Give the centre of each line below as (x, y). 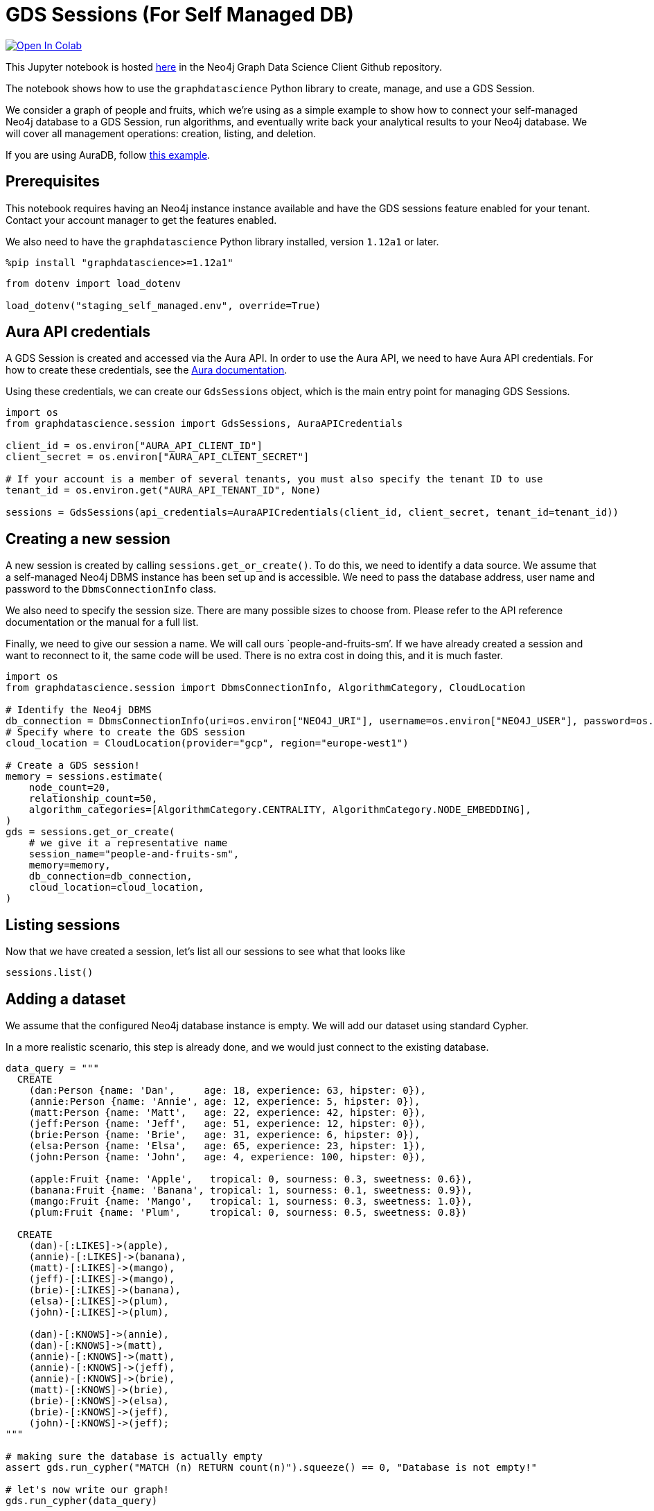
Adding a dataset (66, 999)
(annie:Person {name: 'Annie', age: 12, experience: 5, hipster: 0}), (224, 1101)
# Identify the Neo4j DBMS (79, 710)
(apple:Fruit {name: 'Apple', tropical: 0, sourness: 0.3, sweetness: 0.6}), (251, 1179)
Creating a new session (88, 539)
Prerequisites (53, 182)
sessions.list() (50, 973)
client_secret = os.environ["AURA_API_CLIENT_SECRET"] (158, 457)
